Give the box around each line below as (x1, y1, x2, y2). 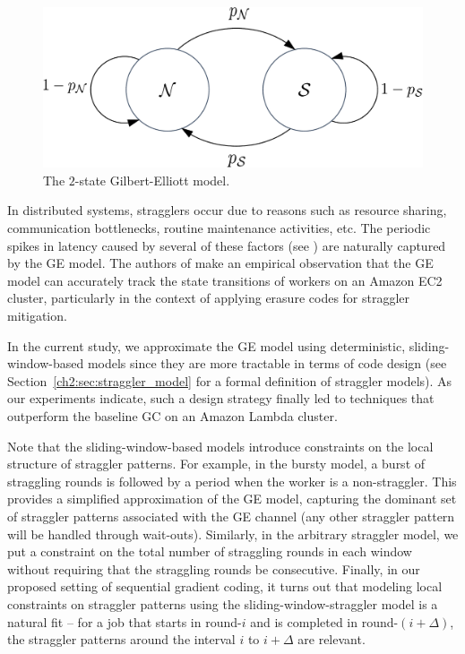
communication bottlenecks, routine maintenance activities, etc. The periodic (7, 219, 431, 237)
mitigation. (7, 306, 67, 325)
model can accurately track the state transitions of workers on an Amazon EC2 (7, 271, 443, 289)
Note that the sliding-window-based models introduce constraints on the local (7, 436, 434, 455)
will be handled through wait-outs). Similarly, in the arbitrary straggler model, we (7, 524, 459, 543)
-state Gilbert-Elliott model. (74, 170, 230, 189)
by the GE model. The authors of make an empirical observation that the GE (7, 254, 434, 272)
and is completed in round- (250, 612, 399, 631)
